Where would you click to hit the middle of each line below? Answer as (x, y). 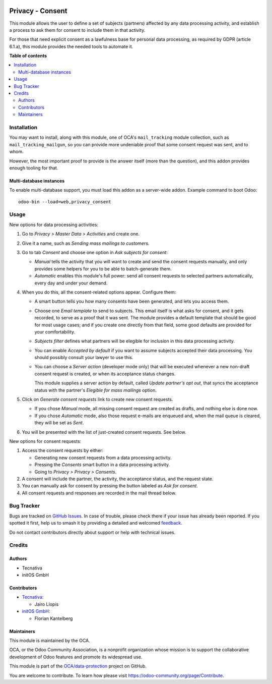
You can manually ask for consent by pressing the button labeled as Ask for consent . (110, 486)
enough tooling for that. (34, 168)
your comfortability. (55, 332)
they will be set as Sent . (59, 423)
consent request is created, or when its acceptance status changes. (105, 374)
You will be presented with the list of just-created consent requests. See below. (104, 432)
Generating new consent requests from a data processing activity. (103, 458)
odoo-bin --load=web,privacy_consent (65, 202)
